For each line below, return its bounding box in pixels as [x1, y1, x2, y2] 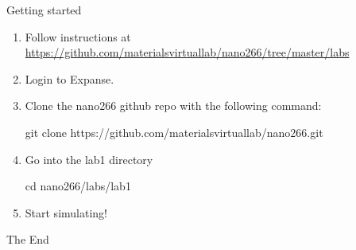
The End [6, 231, 49, 248]
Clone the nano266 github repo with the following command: [25, 97, 322, 114]
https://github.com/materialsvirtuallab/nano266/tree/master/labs [25, 44, 350, 61]
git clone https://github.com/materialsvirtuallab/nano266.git [25, 123, 323, 140]
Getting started [6, 2, 82, 18]
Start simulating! [25, 204, 107, 221]
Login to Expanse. [25, 70, 114, 87]
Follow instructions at [25, 28, 131, 45]
